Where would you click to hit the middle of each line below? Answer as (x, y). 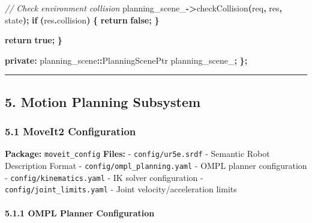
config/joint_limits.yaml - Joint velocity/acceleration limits (121, 189)
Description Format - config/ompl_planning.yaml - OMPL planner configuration (156, 166)
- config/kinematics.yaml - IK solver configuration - (104, 177)
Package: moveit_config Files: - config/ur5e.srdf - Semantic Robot (137, 154)
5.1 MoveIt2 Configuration (70, 131)
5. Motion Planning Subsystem (103, 101)
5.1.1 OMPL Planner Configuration (80, 212)
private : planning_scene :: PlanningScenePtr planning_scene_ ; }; (126, 60)
